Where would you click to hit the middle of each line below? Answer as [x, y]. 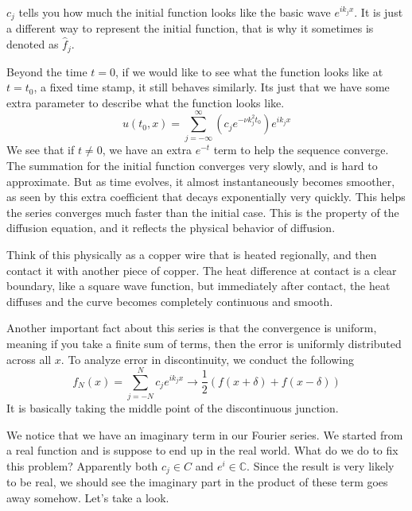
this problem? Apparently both [82, 466]
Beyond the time [47, 71]
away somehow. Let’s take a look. [88, 498]
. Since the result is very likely [321, 466]
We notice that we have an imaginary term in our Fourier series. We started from [205, 434]
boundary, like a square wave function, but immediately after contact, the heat [198, 286]
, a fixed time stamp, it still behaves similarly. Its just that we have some [212, 87]
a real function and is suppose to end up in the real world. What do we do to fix [202, 450]
